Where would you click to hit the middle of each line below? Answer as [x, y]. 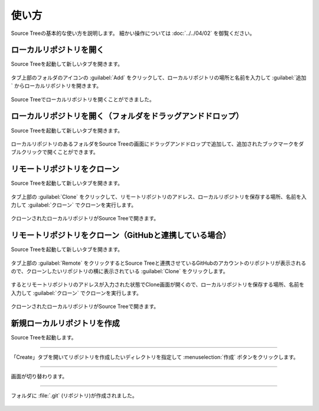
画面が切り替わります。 [39, 376]
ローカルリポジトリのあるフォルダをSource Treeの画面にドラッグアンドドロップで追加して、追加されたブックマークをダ [157, 144]
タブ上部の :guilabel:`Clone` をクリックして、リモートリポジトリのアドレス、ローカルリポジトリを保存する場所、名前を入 [159, 197]
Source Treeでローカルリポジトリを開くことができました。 [83, 99]
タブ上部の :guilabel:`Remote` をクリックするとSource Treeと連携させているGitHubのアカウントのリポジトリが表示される [159, 263]
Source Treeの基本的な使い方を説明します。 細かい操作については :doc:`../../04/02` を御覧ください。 [133, 33]
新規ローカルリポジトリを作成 [65, 324]
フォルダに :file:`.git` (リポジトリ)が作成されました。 [74, 396]
